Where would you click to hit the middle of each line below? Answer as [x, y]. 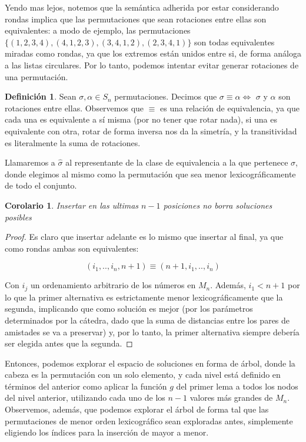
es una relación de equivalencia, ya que [230, 108]
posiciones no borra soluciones [218, 205]
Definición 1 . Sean [41, 96]
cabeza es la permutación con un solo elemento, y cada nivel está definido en [143, 375]
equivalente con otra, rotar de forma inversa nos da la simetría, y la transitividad [151, 131]
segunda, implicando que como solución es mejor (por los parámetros [129, 309]
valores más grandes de [231, 398]
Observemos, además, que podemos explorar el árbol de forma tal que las [137, 409]
